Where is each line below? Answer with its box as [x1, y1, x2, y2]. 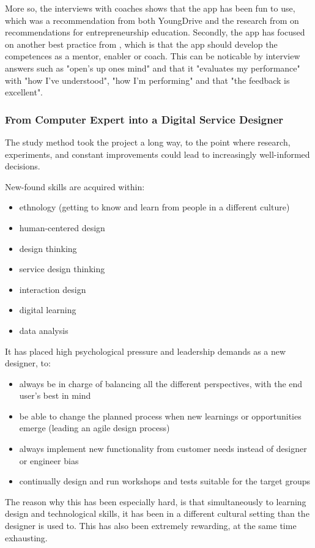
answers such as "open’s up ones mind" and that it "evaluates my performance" [5, 61, 300, 74]
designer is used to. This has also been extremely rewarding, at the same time [5, 519, 297, 532]
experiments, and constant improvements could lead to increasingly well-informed [5, 147, 310, 160]
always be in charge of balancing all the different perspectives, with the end [19, 377, 303, 390]
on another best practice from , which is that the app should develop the [5, 37, 278, 50]
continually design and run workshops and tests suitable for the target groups [19, 475, 311, 487]
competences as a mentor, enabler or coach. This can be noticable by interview [5, 50, 300, 62]
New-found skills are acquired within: [5, 180, 145, 193]
